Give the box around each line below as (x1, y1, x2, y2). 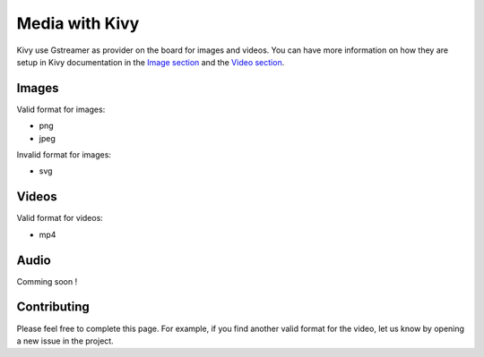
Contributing (16, 300, 90, 315)
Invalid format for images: (16, 149, 112, 160)
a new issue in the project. (16, 336, 114, 346)
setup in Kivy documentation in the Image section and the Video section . (16, 56, 285, 67)
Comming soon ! (16, 276, 78, 286)
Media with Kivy (16, 13, 140, 33)
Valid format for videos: (16, 213, 103, 224)
